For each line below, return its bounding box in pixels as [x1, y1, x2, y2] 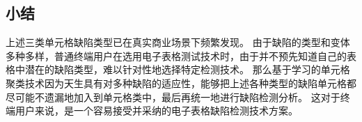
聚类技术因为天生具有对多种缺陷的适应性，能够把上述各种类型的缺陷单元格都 [6, 75, 356, 90]
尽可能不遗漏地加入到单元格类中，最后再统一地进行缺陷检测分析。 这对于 [6, 89, 340, 104]
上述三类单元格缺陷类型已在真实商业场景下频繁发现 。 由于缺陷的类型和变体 [6, 35, 350, 49]
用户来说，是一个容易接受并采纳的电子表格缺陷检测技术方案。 [15, 103, 298, 118]
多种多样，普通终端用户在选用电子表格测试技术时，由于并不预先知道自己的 [6, 48, 347, 63]
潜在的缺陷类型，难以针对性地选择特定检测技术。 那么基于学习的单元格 [24, 62, 350, 77]
